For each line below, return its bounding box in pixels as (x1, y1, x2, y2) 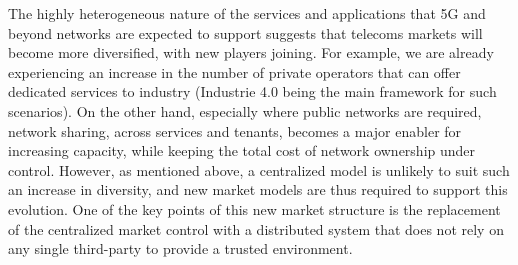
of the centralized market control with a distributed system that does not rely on (8, 218, 504, 239)
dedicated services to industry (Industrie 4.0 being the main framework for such (8, 81, 497, 102)
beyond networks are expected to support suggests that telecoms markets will (8, 22, 483, 43)
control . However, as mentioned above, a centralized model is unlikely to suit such (8, 159, 510, 180)
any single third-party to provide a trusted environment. (8, 238, 353, 259)
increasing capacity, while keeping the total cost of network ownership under (8, 140, 476, 161)
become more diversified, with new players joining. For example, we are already (8, 42, 494, 63)
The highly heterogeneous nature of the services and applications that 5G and (8, 3, 486, 23)
